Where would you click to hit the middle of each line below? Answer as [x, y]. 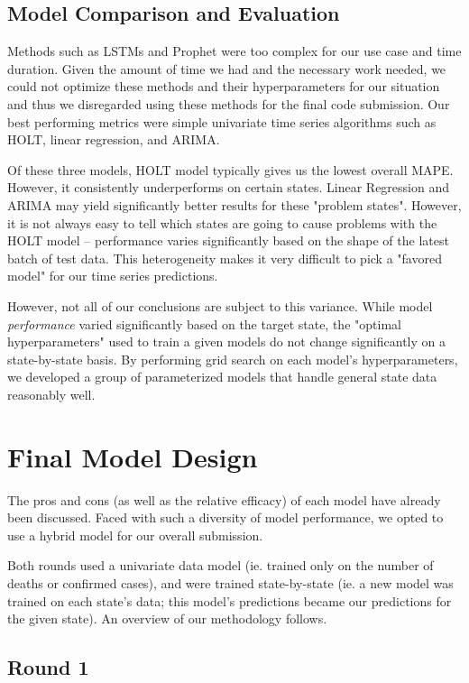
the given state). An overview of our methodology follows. [167, 618]
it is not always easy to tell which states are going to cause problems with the [222, 222]
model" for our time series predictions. [113, 276]
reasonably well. [51, 394]
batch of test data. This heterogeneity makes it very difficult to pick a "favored [225, 258]
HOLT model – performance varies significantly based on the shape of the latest [228, 240]
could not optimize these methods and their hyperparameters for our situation [224, 86]
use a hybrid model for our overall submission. [135, 535]
